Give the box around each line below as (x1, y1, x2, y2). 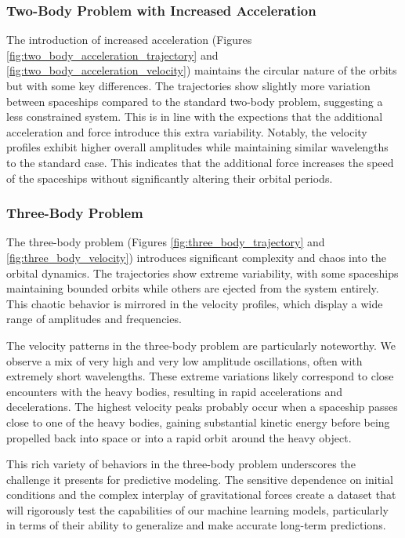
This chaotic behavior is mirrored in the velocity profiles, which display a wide (6, 295, 383, 311)
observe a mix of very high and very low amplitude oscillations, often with (6, 352, 363, 369)
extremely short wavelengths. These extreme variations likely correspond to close (6, 368, 394, 384)
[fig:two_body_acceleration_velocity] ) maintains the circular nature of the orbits (6, 62, 397, 78)
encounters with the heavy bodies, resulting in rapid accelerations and (6, 383, 343, 399)
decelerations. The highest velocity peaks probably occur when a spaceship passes (6, 398, 398, 415)
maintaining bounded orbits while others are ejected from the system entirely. (6, 280, 379, 296)
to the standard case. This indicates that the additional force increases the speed (6, 154, 394, 170)
